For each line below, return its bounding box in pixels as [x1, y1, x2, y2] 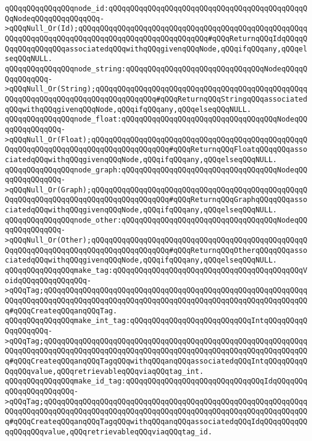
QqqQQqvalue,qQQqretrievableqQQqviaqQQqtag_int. [5, 367, 204, 376]
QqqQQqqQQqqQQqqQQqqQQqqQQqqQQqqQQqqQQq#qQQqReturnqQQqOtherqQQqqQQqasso [5, 246, 308, 255]
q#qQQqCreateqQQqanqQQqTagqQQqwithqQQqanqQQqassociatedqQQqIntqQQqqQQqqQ [5, 356, 308, 365]
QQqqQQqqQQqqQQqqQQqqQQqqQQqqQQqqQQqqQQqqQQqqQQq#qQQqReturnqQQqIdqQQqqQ [5, 34, 308, 43]
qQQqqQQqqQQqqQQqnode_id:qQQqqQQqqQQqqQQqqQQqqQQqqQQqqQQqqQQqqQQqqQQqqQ [5, 4, 308, 13]
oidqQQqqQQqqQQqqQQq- [5, 276, 92, 285]
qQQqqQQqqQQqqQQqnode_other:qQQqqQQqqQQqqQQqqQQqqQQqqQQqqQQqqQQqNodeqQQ [5, 215, 308, 224]
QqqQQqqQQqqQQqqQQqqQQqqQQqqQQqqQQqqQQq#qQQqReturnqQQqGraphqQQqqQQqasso [5, 195, 308, 204]
